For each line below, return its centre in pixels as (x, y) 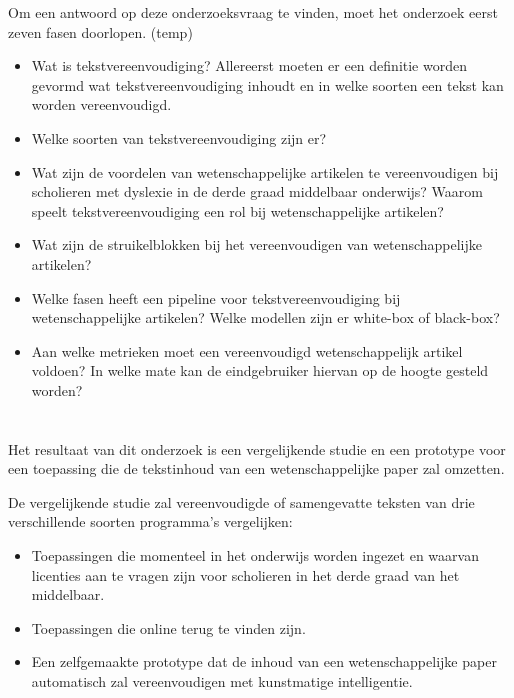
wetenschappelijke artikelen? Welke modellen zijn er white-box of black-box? (265, 317)
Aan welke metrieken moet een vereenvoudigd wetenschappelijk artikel (247, 350)
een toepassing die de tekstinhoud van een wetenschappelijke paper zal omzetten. (256, 468)
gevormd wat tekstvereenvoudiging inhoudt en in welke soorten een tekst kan (267, 84)
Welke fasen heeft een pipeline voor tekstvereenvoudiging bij (216, 297)
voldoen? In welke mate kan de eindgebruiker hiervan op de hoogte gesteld (260, 370)
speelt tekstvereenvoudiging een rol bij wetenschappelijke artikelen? (237, 210)
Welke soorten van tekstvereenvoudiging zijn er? (179, 137)
